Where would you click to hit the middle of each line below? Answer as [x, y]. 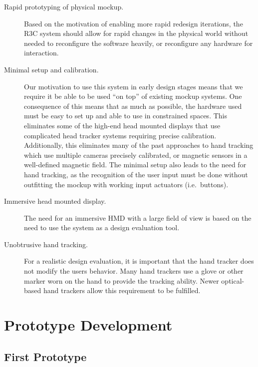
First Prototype [45, 356]
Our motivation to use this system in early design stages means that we [133, 86]
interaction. [41, 53]
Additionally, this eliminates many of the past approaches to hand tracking [139, 145]
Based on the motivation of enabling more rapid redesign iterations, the [133, 23]
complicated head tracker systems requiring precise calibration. [120, 135]
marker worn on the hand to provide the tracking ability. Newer [122, 280]
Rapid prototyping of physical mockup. [64, 6]
